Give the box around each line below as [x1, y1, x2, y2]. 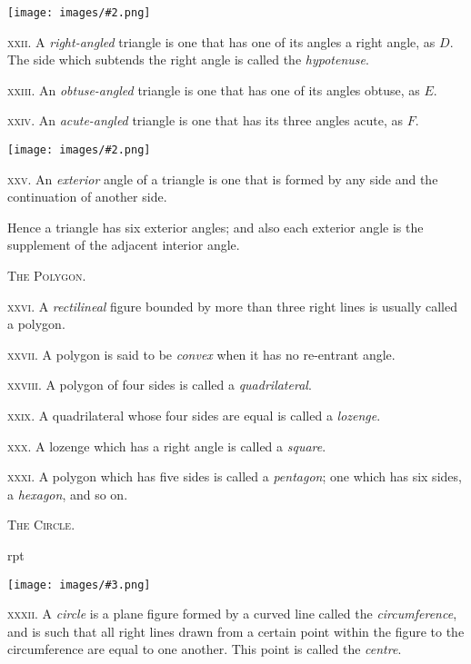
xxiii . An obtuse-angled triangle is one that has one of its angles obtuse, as [7, 80, 420, 99]
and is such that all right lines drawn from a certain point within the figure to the [7, 621, 465, 640]
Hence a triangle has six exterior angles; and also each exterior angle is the [7, 217, 424, 236]
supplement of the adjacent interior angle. [7, 235, 240, 254]
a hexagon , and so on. [7, 484, 128, 503]
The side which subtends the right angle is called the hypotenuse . [7, 50, 369, 69]
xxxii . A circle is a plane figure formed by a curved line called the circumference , [7, 604, 457, 623]
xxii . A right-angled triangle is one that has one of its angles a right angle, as [7, 32, 436, 51]
